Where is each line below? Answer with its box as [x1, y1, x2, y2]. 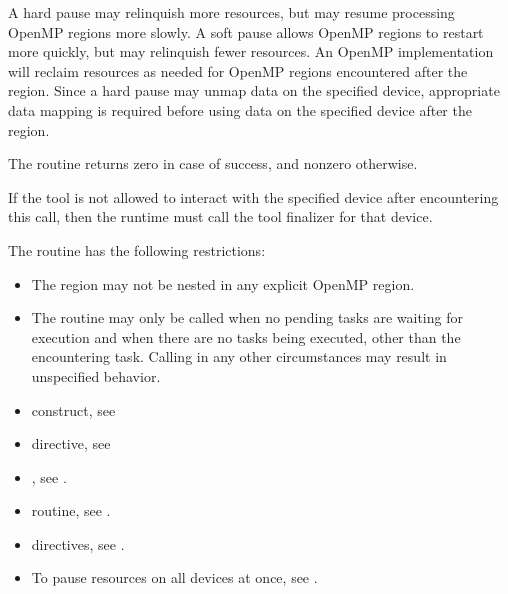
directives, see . [31, 533, 125, 554]
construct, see [31, 399, 116, 420]
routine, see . [31, 500, 111, 521]
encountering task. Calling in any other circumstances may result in [31, 346, 447, 367]
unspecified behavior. [31, 365, 161, 386]
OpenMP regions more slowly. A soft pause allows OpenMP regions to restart [8, 21, 484, 42]
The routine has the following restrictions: [8, 239, 266, 260]
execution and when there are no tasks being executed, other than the [31, 326, 461, 347]
